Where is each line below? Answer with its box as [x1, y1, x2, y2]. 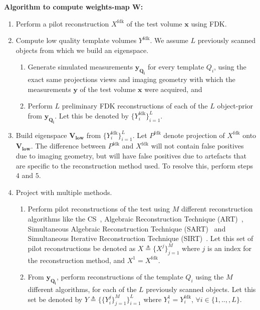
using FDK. [191, 18, 227, 28]
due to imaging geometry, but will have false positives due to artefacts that [16, 150, 246, 161]
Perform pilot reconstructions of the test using [28, 203, 170, 214]
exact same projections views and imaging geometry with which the [28, 74, 235, 84]
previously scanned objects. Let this [146, 283, 256, 294]
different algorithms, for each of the [28, 283, 137, 294]
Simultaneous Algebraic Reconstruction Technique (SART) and [28, 223, 226, 233]
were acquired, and [144, 83, 202, 94]
